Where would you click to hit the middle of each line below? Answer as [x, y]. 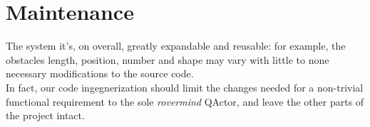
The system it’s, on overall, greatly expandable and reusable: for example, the [176, 46]
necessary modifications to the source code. [100, 73]
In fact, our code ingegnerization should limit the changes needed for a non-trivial [185, 87]
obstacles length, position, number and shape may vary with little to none [168, 59]
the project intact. [45, 115]
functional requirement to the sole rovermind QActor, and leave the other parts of [185, 101]
